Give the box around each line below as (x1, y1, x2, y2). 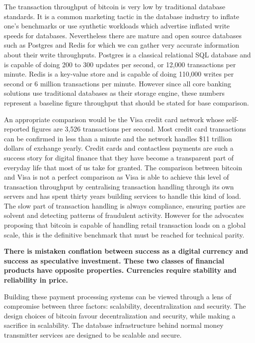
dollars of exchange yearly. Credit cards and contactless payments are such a (4, 143, 234, 153)
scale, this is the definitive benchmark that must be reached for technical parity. (4, 229, 245, 239)
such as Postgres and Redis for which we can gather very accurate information (4, 40, 239, 50)
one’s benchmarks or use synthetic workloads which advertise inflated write (4, 21, 230, 31)
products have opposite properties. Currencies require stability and (4, 265, 237, 275)
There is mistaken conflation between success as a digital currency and (4, 246, 249, 256)
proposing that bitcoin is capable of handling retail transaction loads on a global (4, 220, 246, 230)
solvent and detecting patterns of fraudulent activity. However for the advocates (4, 210, 244, 220)
